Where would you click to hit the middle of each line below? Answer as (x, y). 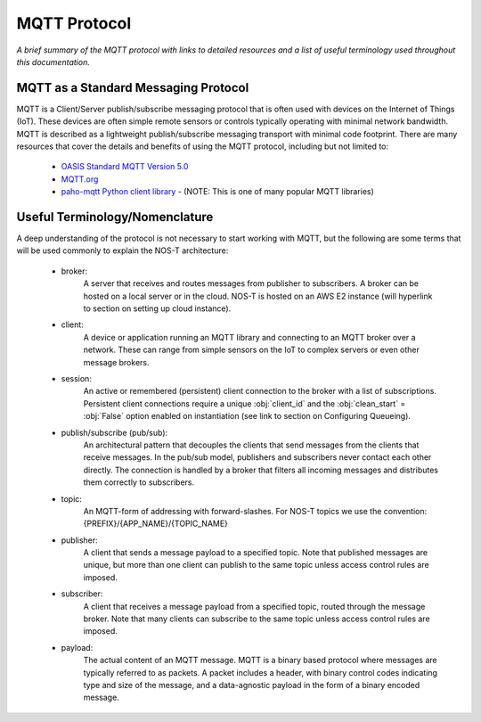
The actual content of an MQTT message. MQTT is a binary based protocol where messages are (260, 660)
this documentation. (53, 62)
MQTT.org (80, 179)
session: (77, 378)
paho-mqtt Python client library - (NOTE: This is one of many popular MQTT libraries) (217, 192)
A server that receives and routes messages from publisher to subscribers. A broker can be (251, 283)
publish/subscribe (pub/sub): (114, 432)
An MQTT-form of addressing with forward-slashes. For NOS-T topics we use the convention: (255, 511)
